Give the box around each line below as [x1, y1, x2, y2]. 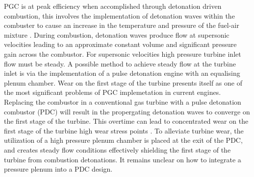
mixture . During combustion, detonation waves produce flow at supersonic [4, 29, 229, 40]
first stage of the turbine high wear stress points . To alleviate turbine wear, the [4, 125, 244, 135]
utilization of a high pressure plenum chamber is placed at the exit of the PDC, [4, 135, 243, 145]
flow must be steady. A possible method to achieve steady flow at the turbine [4, 58, 236, 68]
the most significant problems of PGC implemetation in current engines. [4, 87, 221, 97]
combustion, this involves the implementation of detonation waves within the [4, 10, 235, 21]
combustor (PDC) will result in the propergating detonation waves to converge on [4, 106, 250, 116]
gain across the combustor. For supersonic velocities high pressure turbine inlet [4, 48, 241, 59]
